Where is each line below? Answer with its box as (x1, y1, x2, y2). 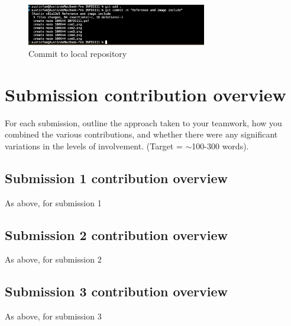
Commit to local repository (28, 47, 127, 59)
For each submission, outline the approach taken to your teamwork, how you (5, 116, 282, 129)
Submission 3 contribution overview (5, 282, 228, 301)
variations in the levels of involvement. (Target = (5, 139, 183, 152)
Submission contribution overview (5, 82, 286, 106)
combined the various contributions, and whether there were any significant (5, 128, 278, 140)
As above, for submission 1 (5, 196, 102, 209)
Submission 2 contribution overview (5, 225, 228, 244)
